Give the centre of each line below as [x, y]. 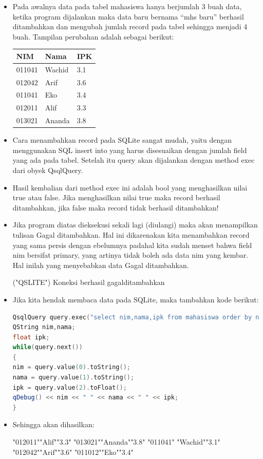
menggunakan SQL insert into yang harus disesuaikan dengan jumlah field [130, 150]
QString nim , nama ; [44, 327]
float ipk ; [31, 337]
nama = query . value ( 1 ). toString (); [73, 378]
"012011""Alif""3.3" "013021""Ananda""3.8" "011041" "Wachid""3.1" [116, 442]
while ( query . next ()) [48, 347]
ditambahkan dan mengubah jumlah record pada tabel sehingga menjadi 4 [130, 26]
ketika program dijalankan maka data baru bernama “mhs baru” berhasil [128, 16]
